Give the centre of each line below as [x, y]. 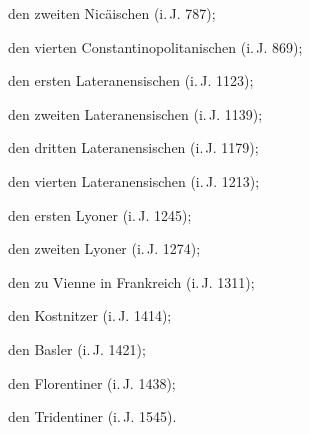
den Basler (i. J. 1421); [77, 348]
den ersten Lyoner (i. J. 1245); [100, 214]
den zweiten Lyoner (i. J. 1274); [104, 248]
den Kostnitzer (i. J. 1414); [90, 315]
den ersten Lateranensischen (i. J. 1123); [131, 80]
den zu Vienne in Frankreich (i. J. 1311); [131, 281]
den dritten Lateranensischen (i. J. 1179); [133, 147]
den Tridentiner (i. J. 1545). [92, 416]
